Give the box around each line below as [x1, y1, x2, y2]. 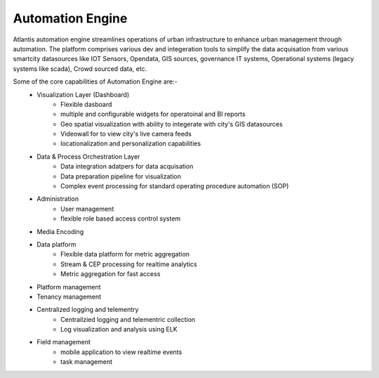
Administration [36, 195, 79, 203]
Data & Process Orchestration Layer [36, 152, 140, 161]
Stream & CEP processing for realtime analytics [60, 260, 197, 268]
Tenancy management [36, 292, 102, 301]
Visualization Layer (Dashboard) [36, 90, 130, 98]
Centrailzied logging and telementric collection [60, 315, 196, 323]
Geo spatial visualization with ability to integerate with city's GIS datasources [60, 119, 284, 128]
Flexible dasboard [60, 100, 112, 108]
